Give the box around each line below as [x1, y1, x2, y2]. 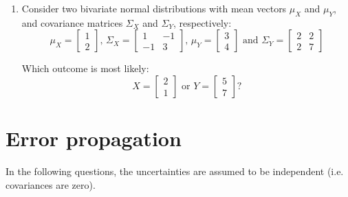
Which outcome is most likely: [21, 61, 149, 76]
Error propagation [6, 124, 182, 152]
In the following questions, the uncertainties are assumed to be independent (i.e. [6, 164, 344, 178]
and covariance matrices [21, 15, 123, 30]
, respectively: [173, 15, 232, 30]
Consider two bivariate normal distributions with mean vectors [21, 1, 287, 15]
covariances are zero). [6, 177, 96, 192]
